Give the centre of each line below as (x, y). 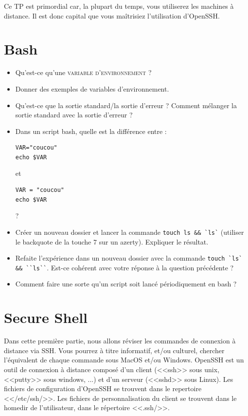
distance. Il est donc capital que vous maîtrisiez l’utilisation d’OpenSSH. (112, 15)
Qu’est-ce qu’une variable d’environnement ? (83, 72)
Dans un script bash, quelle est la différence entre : (91, 131)
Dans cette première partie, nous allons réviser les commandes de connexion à (120, 341)
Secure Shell (46, 317)
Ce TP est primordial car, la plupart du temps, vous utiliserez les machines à (119, 6)
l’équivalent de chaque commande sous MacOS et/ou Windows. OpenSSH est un (124, 360)
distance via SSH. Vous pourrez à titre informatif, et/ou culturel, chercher (114, 350)
